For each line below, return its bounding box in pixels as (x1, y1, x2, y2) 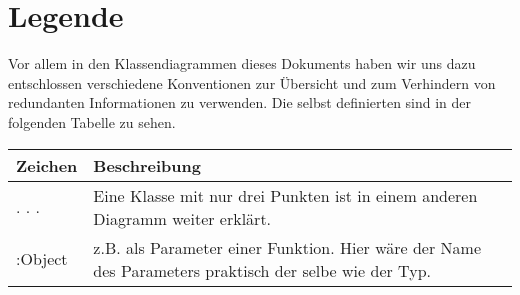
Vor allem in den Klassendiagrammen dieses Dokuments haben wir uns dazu (8, 53, 476, 74)
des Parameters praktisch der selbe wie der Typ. (93, 258, 431, 282)
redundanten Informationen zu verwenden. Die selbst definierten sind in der (8, 92, 472, 113)
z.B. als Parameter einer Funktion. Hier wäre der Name (93, 235, 481, 259)
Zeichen (16, 153, 78, 177)
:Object (16, 247, 68, 270)
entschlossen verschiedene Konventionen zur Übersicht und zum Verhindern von (8, 72, 496, 93)
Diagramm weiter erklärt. (93, 206, 272, 230)
